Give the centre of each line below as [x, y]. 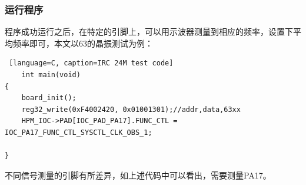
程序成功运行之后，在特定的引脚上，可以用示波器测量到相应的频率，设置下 [149, 32]
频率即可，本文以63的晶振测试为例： [83, 43]
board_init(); [49, 98]
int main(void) [51, 75]
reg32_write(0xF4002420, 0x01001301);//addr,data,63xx [131, 109]
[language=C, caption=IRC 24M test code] [91, 63]
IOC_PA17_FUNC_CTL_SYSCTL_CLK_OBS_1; [79, 132]
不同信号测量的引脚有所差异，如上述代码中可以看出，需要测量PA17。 [138, 175]
